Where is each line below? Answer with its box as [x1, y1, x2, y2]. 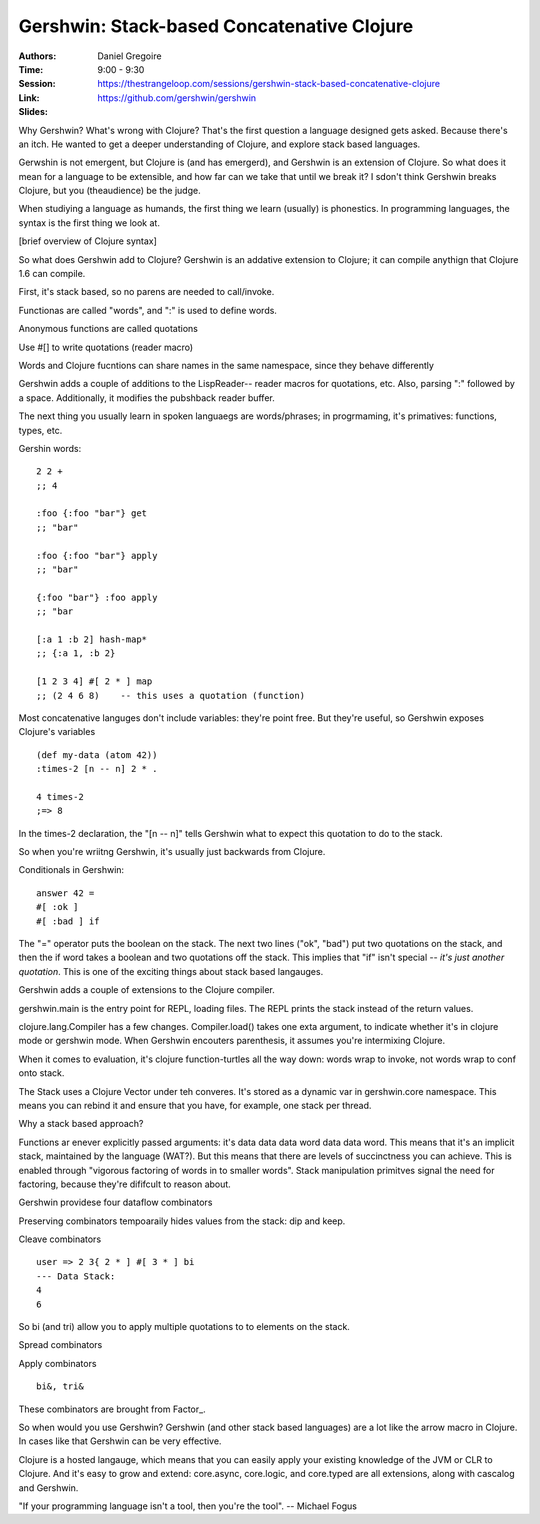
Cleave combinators [18, 1233, 102, 1245]
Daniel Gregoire [97, 50, 162, 62]
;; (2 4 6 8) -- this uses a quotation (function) [36, 690, 305, 701]
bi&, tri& [36, 1381, 84, 1392]
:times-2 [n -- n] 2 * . [36, 763, 158, 775]
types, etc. [18, 424, 63, 436]
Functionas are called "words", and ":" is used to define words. [18, 304, 277, 316]
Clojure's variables [18, 726, 96, 738]
